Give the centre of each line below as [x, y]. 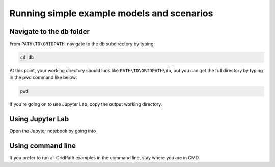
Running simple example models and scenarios [111, 13]
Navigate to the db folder [50, 31]
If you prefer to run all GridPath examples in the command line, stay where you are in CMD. [105, 158]
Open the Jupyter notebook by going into [53, 131]
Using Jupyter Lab [39, 119]
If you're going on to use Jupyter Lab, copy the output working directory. [86, 104]
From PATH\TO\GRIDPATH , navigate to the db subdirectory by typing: [82, 44]
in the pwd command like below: [43, 78]
